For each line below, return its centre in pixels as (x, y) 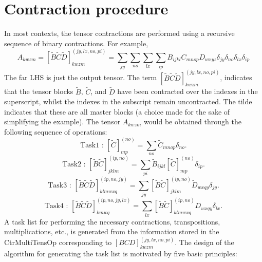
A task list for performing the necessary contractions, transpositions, (112, 221)
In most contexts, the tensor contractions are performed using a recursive (119, 33)
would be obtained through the (193, 121)
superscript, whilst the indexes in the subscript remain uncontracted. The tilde (128, 101)
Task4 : (56, 206)
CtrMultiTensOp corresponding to (58, 242)
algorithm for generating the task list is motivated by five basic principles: (121, 254)
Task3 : (60, 185)
